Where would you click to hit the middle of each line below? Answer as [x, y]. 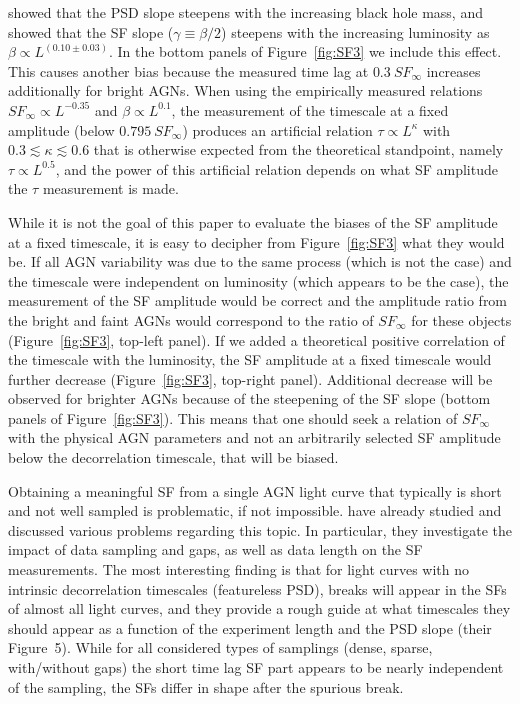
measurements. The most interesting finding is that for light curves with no [239, 569]
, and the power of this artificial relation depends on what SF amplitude [276, 168]
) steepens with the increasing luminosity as [355, 31]
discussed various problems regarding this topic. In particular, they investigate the [260, 529]
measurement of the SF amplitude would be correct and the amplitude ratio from [258, 300]
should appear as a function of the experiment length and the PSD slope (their [250, 627]
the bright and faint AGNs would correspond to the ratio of [191, 319]
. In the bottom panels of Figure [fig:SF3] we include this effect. [305, 51]
